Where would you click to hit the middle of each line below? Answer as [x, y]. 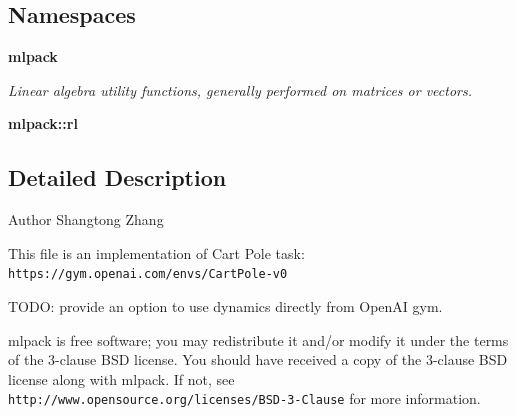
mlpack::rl [43, 123]
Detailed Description [117, 177]
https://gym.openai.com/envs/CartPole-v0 [148, 274]
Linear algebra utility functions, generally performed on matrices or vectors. [240, 89]
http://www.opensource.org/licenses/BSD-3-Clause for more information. [244, 398]
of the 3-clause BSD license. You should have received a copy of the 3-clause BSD [258, 359]
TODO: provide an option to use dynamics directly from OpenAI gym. [225, 306]
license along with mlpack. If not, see [121, 378]
